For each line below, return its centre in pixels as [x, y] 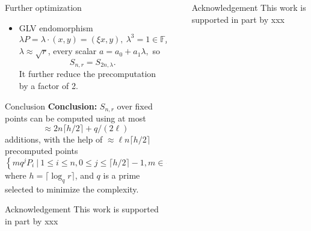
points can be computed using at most [75, 118]
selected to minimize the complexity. [72, 189]
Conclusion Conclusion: [51, 106]
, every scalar [72, 51]
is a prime [122, 175]
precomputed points [42, 151]
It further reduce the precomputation [88, 74]
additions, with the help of [54, 139]
